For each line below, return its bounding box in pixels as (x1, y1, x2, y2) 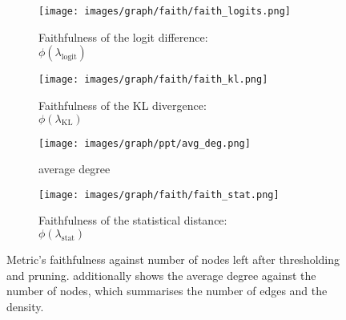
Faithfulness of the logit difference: (38, 28, 208, 45)
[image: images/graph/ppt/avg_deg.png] (38, 137, 251, 149)
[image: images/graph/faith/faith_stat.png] (38, 188, 280, 201)
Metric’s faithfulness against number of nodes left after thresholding (6, 251, 340, 267)
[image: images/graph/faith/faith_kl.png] (38, 74, 268, 86)
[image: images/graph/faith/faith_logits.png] (38, 6, 291, 17)
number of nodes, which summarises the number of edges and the (6, 282, 328, 299)
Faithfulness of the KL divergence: (38, 96, 207, 113)
